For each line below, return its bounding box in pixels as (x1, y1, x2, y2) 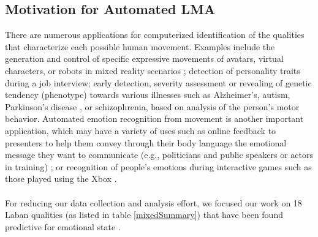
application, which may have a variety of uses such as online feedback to (5, 124, 276, 137)
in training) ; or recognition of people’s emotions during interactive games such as (5, 160, 312, 173)
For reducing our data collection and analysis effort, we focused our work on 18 (5, 196, 302, 209)
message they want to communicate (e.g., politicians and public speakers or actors (5, 148, 313, 161)
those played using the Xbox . (5, 172, 117, 185)
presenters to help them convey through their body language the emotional (5, 136, 287, 149)
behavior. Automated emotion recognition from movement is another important (5, 112, 304, 125)
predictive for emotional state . (5, 220, 121, 233)
